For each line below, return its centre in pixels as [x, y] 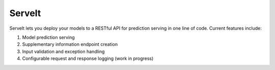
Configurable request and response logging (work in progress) [88, 58]
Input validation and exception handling [63, 51]
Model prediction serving [48, 37]
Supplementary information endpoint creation [70, 44]
